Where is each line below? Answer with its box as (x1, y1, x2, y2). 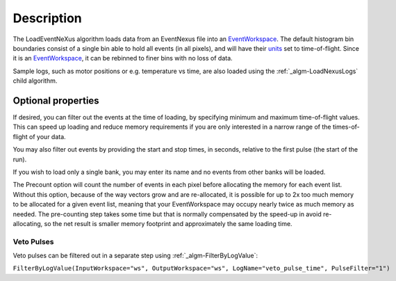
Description (13, 10, 83, 26)
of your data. (28, 132, 66, 140)
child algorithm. (13, 77, 58, 85)
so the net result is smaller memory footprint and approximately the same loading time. (44, 219, 292, 227)
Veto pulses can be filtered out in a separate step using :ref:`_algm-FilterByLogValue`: (13, 251, 258, 260)
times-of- (332, 122, 361, 131)
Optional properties (13, 95, 100, 106)
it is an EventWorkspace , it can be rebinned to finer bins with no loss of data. (13, 54, 233, 63)
